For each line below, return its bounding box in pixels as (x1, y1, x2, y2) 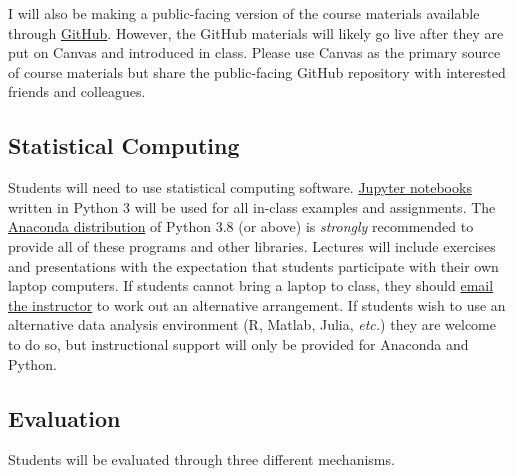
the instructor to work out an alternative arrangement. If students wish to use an (8, 294, 506, 315)
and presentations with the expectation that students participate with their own (8, 255, 499, 276)
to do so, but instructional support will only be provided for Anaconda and (8, 333, 469, 354)
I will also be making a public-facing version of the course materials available (8, 3, 480, 23)
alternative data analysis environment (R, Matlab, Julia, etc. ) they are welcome (8, 314, 496, 335)
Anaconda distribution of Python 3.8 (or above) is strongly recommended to (8, 216, 474, 237)
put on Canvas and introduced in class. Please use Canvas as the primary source (8, 42, 501, 63)
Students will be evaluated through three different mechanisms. (8, 449, 395, 470)
